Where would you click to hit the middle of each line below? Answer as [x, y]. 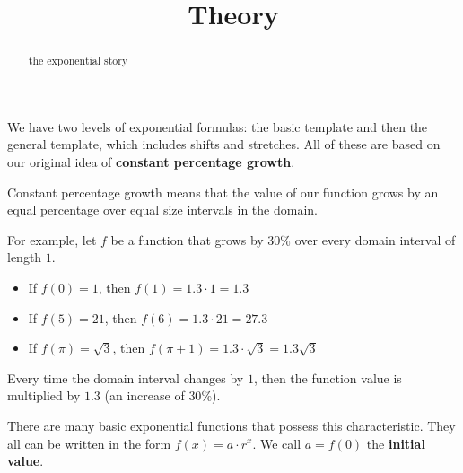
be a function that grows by [187, 239]
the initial [396, 443]
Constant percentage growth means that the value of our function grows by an [223, 192]
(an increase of [144, 395]
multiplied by [44, 395]
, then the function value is [328, 377]
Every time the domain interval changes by [126, 377]
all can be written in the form [89, 443]
